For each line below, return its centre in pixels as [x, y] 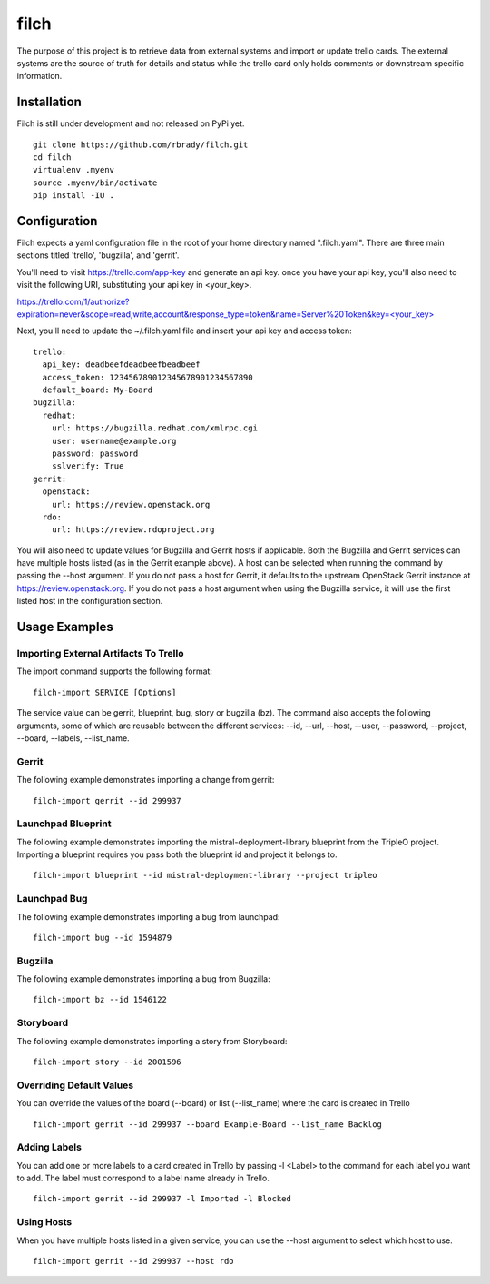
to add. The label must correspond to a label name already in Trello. [143, 1178]
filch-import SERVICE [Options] [105, 692]
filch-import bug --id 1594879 [103, 937]
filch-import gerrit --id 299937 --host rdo [134, 1261]
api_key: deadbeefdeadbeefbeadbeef [122, 365]
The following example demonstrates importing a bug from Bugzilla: [144, 979]
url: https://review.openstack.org [131, 504]
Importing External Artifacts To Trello [100, 654]
